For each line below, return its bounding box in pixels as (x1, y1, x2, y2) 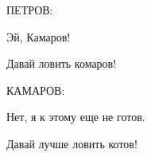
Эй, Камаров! (6, 28, 71, 45)
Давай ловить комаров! (6, 55, 117, 72)
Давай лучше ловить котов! (6, 135, 137, 151)
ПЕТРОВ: (6, 2, 53, 18)
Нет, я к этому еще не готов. (6, 108, 145, 125)
